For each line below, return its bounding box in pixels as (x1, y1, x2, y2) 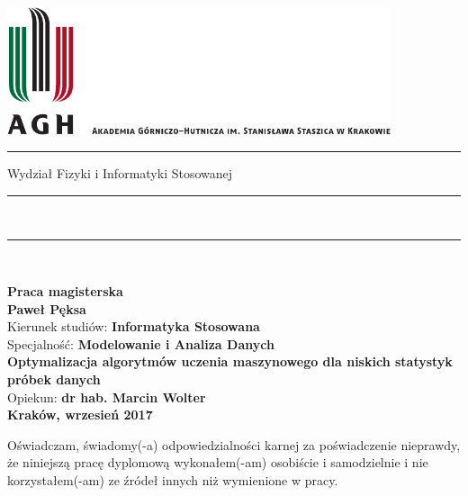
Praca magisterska (7, 282, 123, 301)
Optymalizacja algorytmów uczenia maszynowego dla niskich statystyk (7, 352, 453, 371)
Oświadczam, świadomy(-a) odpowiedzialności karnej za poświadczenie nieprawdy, (7, 435, 461, 454)
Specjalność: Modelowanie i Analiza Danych (7, 334, 274, 353)
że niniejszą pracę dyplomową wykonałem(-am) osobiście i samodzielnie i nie (7, 453, 428, 472)
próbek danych (7, 370, 101, 389)
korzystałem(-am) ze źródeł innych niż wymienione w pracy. (7, 471, 338, 490)
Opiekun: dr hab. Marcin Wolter (7, 387, 206, 406)
